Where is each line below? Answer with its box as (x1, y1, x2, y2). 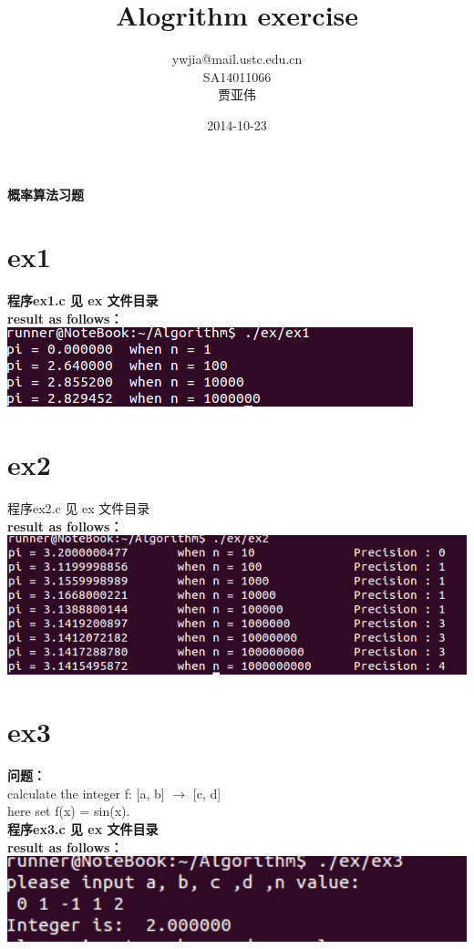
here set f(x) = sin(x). (7, 801, 130, 820)
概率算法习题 (7, 184, 84, 203)
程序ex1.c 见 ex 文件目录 (7, 291, 159, 310)
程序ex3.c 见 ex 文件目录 (7, 820, 159, 839)
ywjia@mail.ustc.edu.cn (171, 49, 303, 68)
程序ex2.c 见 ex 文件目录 (7, 499, 150, 518)
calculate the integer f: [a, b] (7, 783, 165, 802)
